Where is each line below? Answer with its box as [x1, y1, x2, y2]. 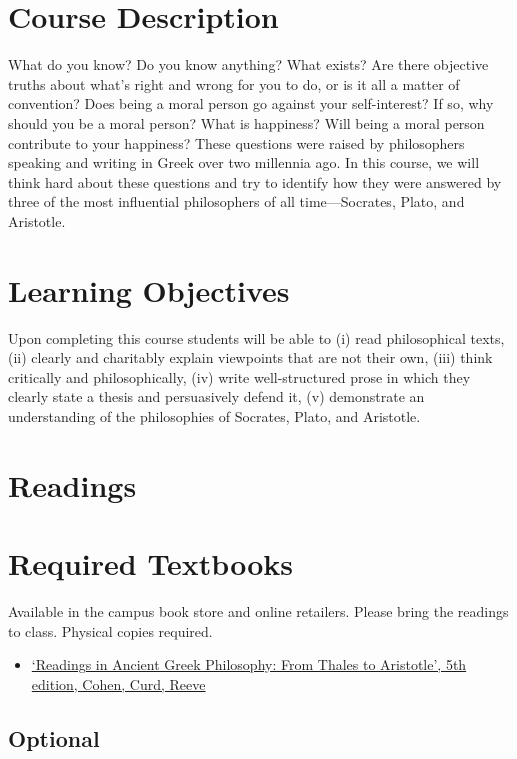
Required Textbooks [8, 543, 293, 584]
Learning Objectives [8, 269, 290, 310]
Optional [8, 722, 100, 753]
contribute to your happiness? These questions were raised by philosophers [8, 132, 465, 153]
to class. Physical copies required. [8, 620, 213, 641]
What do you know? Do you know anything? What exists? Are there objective [8, 54, 489, 75]
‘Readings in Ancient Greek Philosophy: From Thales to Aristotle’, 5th [31, 654, 467, 675]
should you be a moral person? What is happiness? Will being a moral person [8, 112, 485, 133]
